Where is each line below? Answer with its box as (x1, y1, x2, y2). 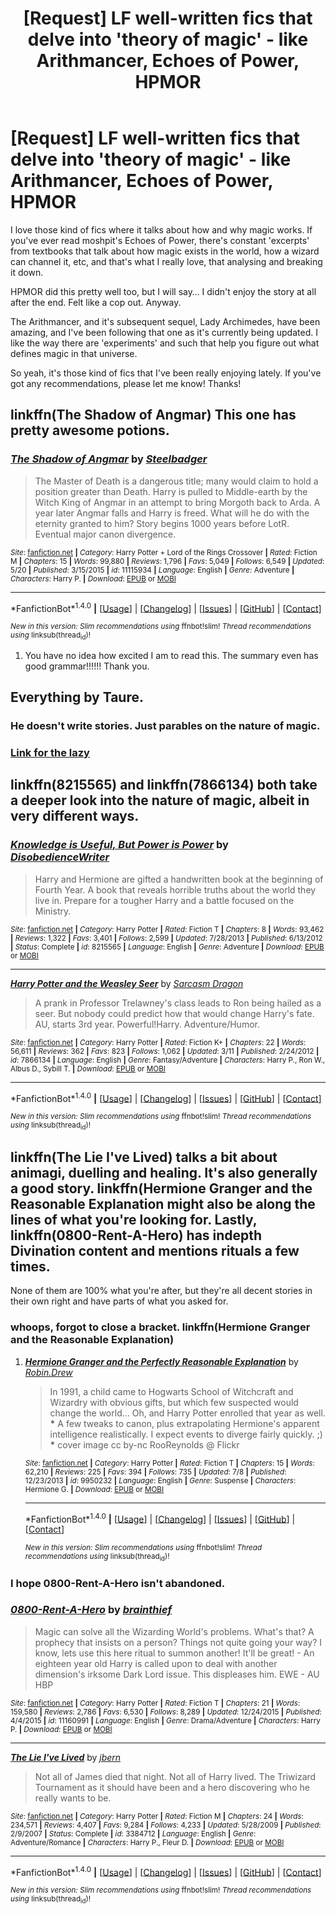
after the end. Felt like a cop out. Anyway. (10, 296, 182, 308)
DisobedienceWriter (10, 850, 110, 864)
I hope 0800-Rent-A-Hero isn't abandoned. (10, 1576, 226, 1590)
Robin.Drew (24, 1366, 73, 1378)
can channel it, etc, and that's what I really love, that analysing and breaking (10, 255, 323, 267)
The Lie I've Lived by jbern (10, 1751, 122, 1763)
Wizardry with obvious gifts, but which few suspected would (49, 1396, 299, 1408)
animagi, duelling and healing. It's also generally (10, 1164, 318, 1181)
